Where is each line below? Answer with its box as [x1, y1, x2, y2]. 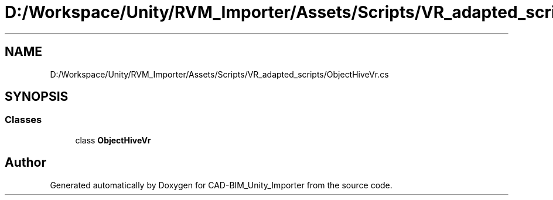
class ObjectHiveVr [75, 135, 151, 145]
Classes [5, 114, 42, 126]
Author [5, 155, 46, 170]
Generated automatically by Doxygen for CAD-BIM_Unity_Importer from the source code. [50, 180, 392, 190]
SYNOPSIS [5, 89, 69, 104]
